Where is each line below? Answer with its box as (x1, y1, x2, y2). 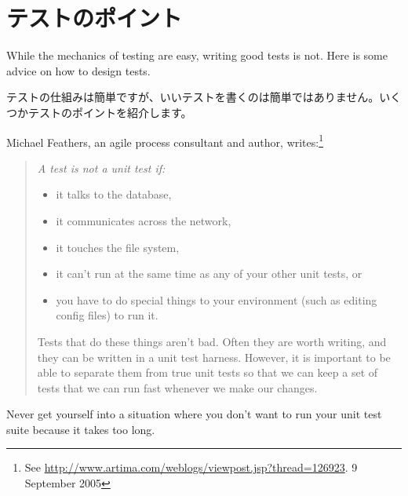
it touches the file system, (56, 239, 180, 255)
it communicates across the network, (56, 212, 231, 228)
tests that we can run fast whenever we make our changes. (37, 379, 318, 396)
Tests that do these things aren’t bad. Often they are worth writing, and (37, 333, 387, 349)
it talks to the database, (56, 186, 172, 202)
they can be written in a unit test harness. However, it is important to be (37, 348, 391, 365)
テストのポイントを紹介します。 (27, 104, 192, 120)
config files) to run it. (56, 307, 158, 323)
